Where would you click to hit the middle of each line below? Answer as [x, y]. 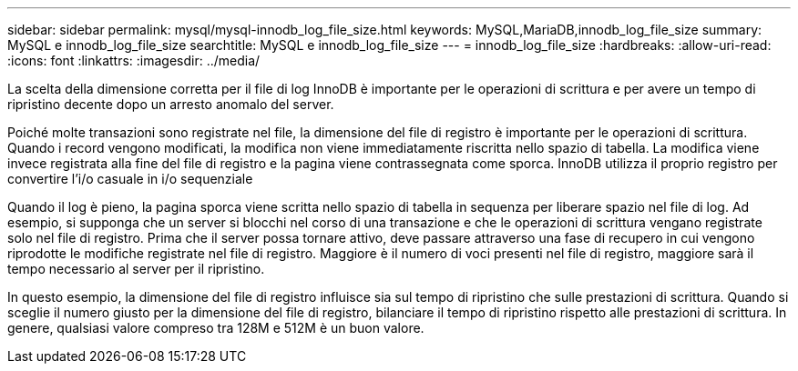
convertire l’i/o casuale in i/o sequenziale [130, 179]
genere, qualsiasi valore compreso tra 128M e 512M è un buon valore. [216, 328]
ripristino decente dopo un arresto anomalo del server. [171, 104]
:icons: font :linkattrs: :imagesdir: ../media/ [134, 60]
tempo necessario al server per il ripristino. [136, 269]
